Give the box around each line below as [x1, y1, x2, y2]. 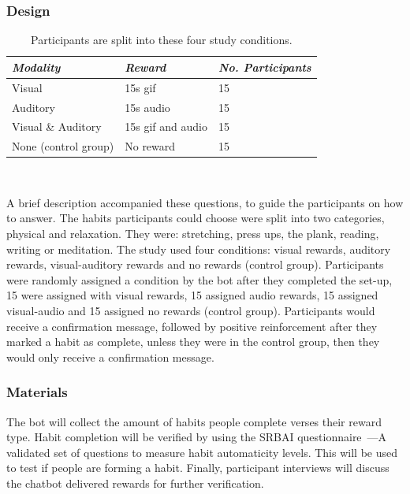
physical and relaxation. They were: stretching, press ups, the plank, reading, [6, 225, 379, 242]
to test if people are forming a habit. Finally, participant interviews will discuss [6, 459, 389, 476]
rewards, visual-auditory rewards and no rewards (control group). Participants [6, 256, 384, 273]
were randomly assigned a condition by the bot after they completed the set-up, [6, 271, 393, 288]
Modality [12, 58, 61, 75]
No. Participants [218, 58, 311, 75]
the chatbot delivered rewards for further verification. [6, 475, 264, 491]
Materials [6, 382, 68, 402]
